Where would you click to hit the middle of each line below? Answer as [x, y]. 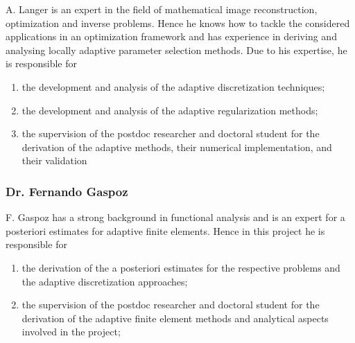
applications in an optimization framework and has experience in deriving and [171, 36]
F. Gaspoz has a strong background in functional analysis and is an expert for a [175, 217]
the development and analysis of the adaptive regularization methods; [170, 110]
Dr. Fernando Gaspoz [67, 191]
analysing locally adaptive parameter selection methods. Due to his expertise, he [176, 50]
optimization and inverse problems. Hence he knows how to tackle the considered [178, 23]
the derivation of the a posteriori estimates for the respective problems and [181, 267]
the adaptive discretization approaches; [105, 281]
